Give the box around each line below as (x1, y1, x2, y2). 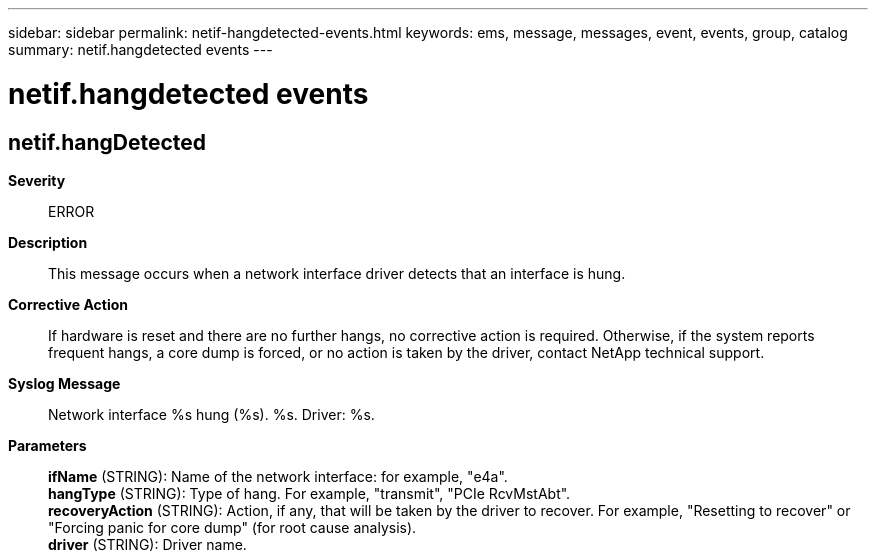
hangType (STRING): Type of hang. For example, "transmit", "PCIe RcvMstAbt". (48, 484, 571, 502)
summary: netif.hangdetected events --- (8, 41, 273, 58)
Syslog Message (8, 374, 121, 392)
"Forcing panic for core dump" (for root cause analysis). (48, 518, 417, 536)
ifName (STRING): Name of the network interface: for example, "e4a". (48, 467, 508, 485)
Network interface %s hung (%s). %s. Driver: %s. (48, 405, 375, 423)
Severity (8, 171, 66, 189)
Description (8, 233, 88, 251)
